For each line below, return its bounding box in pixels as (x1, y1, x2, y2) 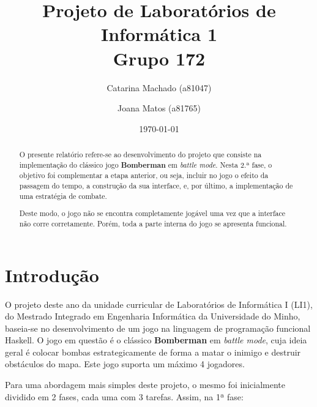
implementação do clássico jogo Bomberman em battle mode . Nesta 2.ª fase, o (19, 159, 272, 170)
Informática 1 (100, 21, 217, 47)
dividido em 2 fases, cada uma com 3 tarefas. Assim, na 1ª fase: (5, 390, 244, 403)
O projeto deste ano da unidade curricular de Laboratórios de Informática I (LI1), (5, 297, 313, 310)
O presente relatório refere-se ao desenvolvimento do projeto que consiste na (19, 149, 262, 160)
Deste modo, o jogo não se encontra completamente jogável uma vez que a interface (19, 208, 286, 218)
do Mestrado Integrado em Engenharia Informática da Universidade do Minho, (5, 310, 300, 323)
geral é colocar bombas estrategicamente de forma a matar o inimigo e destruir (5, 345, 301, 358)
